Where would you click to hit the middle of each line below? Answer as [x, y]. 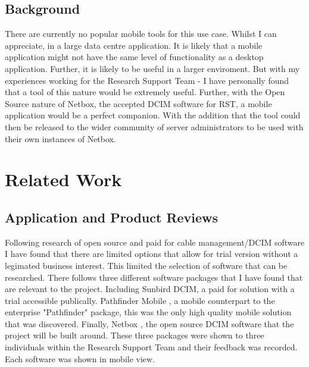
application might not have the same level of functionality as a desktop [134, 57]
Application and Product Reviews [112, 217]
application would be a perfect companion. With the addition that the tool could [153, 115]
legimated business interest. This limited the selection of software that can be [146, 265]
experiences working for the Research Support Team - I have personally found [147, 80]
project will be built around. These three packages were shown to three [135, 335]
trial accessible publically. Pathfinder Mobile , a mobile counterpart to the [140, 300]
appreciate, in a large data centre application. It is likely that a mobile [134, 45]
